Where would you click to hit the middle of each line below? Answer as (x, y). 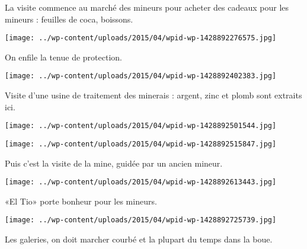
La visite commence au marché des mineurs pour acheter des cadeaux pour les (147, 7)
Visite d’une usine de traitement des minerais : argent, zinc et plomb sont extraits (153, 95)
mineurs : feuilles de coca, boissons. (69, 19)
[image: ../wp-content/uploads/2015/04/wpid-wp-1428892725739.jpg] (141, 220)
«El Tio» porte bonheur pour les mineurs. (81, 201)
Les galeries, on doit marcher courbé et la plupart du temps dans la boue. (139, 239)
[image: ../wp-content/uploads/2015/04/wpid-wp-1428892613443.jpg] (141, 182)
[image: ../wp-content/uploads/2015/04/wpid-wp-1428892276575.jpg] (141, 38)
